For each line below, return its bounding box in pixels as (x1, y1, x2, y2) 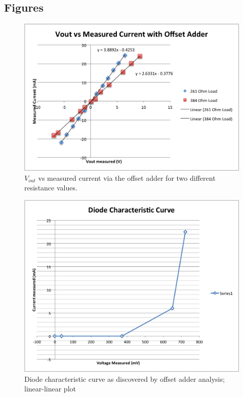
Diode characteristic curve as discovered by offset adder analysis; (24, 373, 225, 384)
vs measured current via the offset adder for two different (38, 172, 216, 183)
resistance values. (24, 182, 77, 193)
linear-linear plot (24, 383, 76, 394)
